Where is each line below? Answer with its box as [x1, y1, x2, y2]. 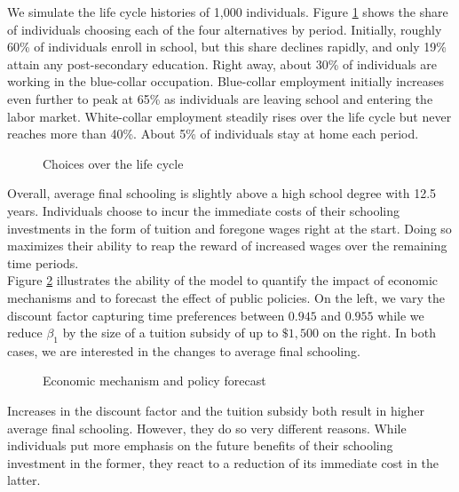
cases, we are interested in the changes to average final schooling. [7, 341, 360, 360]
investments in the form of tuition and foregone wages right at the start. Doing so [7, 218, 452, 237]
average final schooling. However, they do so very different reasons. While [7, 418, 407, 437]
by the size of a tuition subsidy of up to [62, 323, 279, 342]
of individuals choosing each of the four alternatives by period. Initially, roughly [7, 20, 442, 38]
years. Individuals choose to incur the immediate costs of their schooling [7, 201, 400, 219]
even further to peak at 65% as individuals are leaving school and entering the [7, 89, 433, 107]
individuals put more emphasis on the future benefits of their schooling [7, 436, 393, 455]
